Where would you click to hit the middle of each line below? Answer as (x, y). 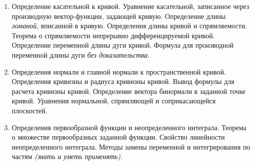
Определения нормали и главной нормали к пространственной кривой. (119, 71)
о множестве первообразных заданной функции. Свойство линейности (118, 137)
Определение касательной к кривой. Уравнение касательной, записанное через (130, 6)
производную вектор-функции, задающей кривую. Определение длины (119, 16)
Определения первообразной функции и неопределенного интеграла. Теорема (129, 127)
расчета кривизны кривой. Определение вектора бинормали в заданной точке (128, 91)
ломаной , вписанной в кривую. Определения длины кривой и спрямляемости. (129, 26)
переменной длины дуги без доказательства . (81, 54)
